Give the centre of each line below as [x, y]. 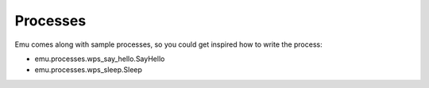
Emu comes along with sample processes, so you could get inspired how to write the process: [168, 44]
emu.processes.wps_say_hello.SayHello [100, 59]
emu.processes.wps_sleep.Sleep [89, 70]
